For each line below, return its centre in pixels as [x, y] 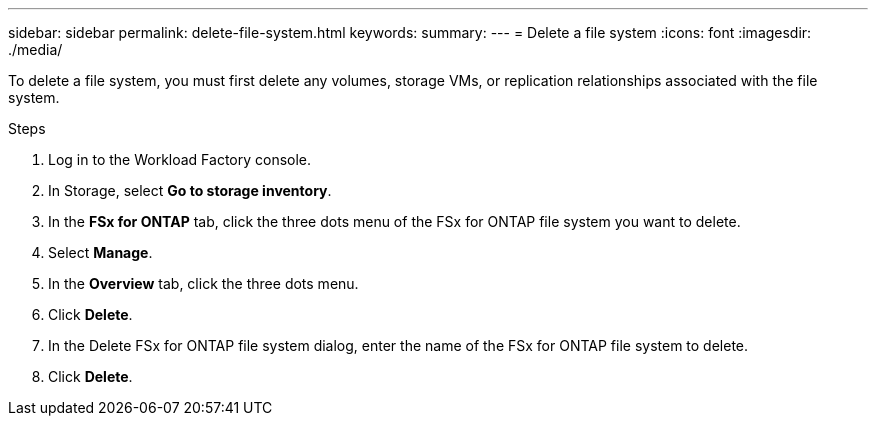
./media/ [35, 49]
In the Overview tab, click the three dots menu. [203, 283]
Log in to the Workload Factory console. [180, 159]
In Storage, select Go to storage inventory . [190, 190]
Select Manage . [100, 252]
